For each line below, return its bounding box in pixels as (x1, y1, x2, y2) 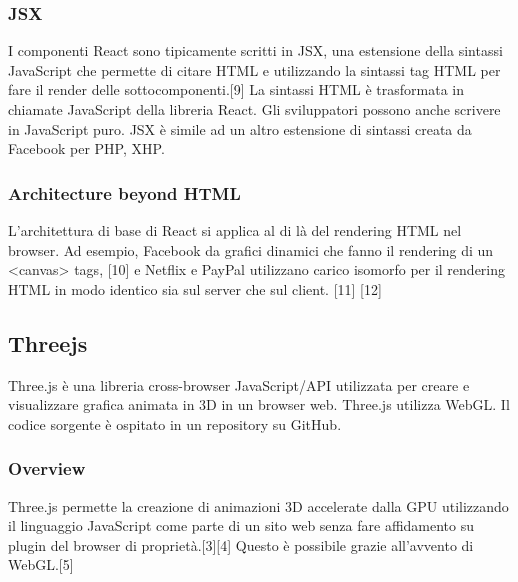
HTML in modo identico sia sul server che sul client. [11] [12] (8, 278, 382, 299)
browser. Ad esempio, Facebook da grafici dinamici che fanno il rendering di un (8, 239, 494, 260)
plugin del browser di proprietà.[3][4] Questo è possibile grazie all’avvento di (8, 534, 474, 555)
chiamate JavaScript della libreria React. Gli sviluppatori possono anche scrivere (8, 99, 501, 119)
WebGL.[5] (8, 554, 74, 575)
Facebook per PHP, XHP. (8, 138, 165, 159)
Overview (8, 456, 86, 481)
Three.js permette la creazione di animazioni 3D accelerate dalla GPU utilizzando (8, 495, 509, 516)
